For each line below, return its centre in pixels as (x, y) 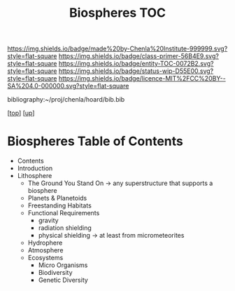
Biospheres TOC (117, 13)
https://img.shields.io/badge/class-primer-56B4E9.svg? (138, 56)
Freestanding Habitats (60, 205)
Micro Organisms (63, 265)
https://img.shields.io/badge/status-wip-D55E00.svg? (136, 71)
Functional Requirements (64, 213)
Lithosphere (35, 176)
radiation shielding (65, 228)
